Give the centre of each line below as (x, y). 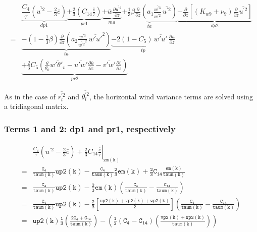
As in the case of (30, 96)
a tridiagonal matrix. (36, 106)
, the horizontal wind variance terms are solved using (171, 96)
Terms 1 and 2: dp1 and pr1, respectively (90, 128)
